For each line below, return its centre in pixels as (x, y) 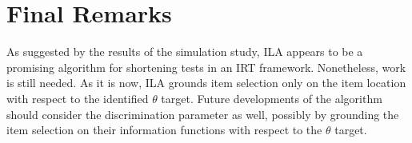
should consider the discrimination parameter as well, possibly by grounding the (203, 114)
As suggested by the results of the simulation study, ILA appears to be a (185, 52)
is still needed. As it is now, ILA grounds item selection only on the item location (206, 83)
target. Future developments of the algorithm (272, 98)
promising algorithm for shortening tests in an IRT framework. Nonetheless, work (206, 67)
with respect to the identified (78, 98)
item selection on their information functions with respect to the (164, 130)
